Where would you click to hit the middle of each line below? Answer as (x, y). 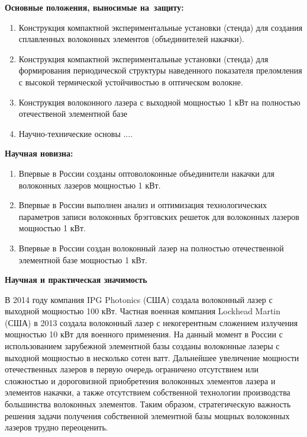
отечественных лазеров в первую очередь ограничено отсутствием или (132, 369)
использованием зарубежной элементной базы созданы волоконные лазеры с (142, 346)
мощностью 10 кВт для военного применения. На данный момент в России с (144, 334)
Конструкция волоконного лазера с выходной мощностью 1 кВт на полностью (159, 102)
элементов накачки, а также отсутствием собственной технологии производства (148, 392)
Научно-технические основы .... (76, 133)
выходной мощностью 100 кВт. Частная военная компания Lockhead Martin (143, 311)
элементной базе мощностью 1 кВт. (83, 259)
